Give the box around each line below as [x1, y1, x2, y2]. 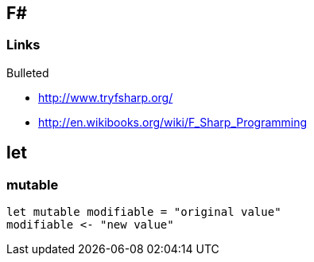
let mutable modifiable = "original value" [6, 205, 281, 219]
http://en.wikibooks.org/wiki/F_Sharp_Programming [38, 115, 308, 129]
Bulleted [6, 65, 49, 80]
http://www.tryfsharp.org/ [38, 90, 173, 104]
